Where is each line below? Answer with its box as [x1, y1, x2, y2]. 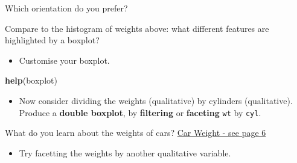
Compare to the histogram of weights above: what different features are [5, 22, 269, 34]
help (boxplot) [5, 74, 57, 87]
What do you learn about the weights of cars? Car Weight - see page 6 [5, 126, 266, 139]
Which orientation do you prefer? [5, 2, 128, 14]
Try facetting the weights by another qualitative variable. [19, 146, 231, 159]
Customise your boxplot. [19, 54, 110, 66]
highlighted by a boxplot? [5, 34, 100, 46]
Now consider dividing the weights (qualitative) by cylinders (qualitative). [19, 94, 293, 106]
